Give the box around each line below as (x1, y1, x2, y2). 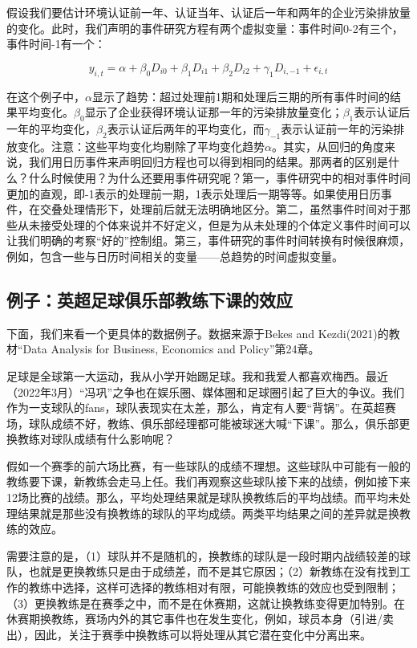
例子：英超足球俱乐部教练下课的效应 (6, 287, 293, 312)
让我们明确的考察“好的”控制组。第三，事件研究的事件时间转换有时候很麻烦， (6, 232, 411, 249)
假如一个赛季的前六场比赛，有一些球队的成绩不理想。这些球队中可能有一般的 (6, 457, 411, 474)
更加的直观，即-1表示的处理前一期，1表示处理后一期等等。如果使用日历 (6, 185, 381, 202)
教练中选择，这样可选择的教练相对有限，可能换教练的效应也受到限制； (28, 579, 399, 596)
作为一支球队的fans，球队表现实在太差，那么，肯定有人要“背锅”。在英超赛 (6, 399, 396, 416)
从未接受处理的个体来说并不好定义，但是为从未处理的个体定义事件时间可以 (17, 216, 411, 233)
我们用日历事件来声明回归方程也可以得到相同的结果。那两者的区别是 (28, 153, 388, 170)
